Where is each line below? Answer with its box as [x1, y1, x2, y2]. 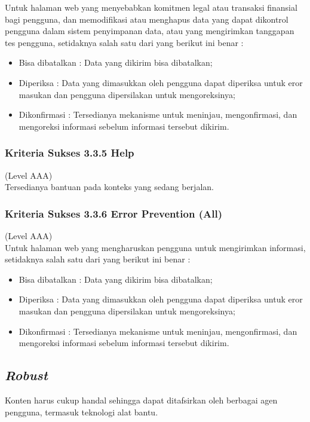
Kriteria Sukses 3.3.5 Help [5, 145, 134, 160]
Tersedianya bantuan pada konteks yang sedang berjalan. [5, 181, 214, 193]
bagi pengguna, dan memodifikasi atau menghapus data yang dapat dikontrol [5, 13, 288, 25]
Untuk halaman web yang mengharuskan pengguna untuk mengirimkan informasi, [5, 241, 306, 253]
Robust [5, 366, 48, 384]
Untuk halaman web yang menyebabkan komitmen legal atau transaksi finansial [5, 1, 297, 13]
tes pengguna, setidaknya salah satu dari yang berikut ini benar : [5, 36, 244, 48]
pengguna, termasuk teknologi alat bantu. [5, 405, 158, 418]
